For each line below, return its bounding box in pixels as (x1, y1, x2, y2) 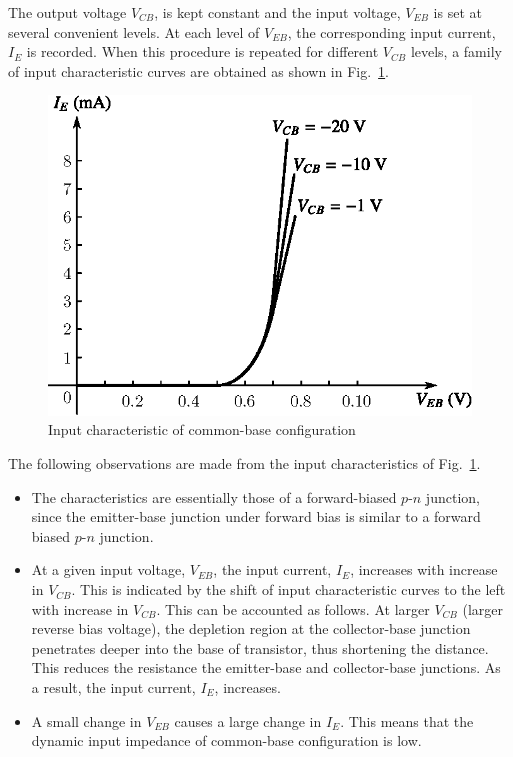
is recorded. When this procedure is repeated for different (26, 41, 379, 62)
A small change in (31, 710, 142, 731)
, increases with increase (350, 559, 498, 580)
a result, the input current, (31, 677, 196, 698)
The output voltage (8, 2, 127, 22)
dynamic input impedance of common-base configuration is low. (31, 730, 422, 751)
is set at (433, 2, 482, 22)
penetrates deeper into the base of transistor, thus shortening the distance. (31, 637, 489, 658)
